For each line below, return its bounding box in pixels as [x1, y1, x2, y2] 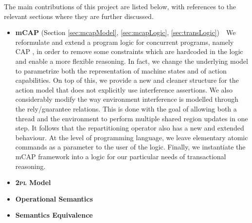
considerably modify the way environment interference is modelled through [15, 94, 238, 104]
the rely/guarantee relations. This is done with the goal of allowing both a [15, 103, 237, 113]
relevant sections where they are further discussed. [4, 11, 154, 21]
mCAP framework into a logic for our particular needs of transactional [15, 151, 226, 161]
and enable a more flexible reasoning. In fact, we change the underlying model [15, 56, 248, 66]
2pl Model [15, 177, 51, 187]
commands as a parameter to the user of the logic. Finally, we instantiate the [15, 142, 246, 152]
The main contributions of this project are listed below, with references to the [4, 1, 236, 11]
